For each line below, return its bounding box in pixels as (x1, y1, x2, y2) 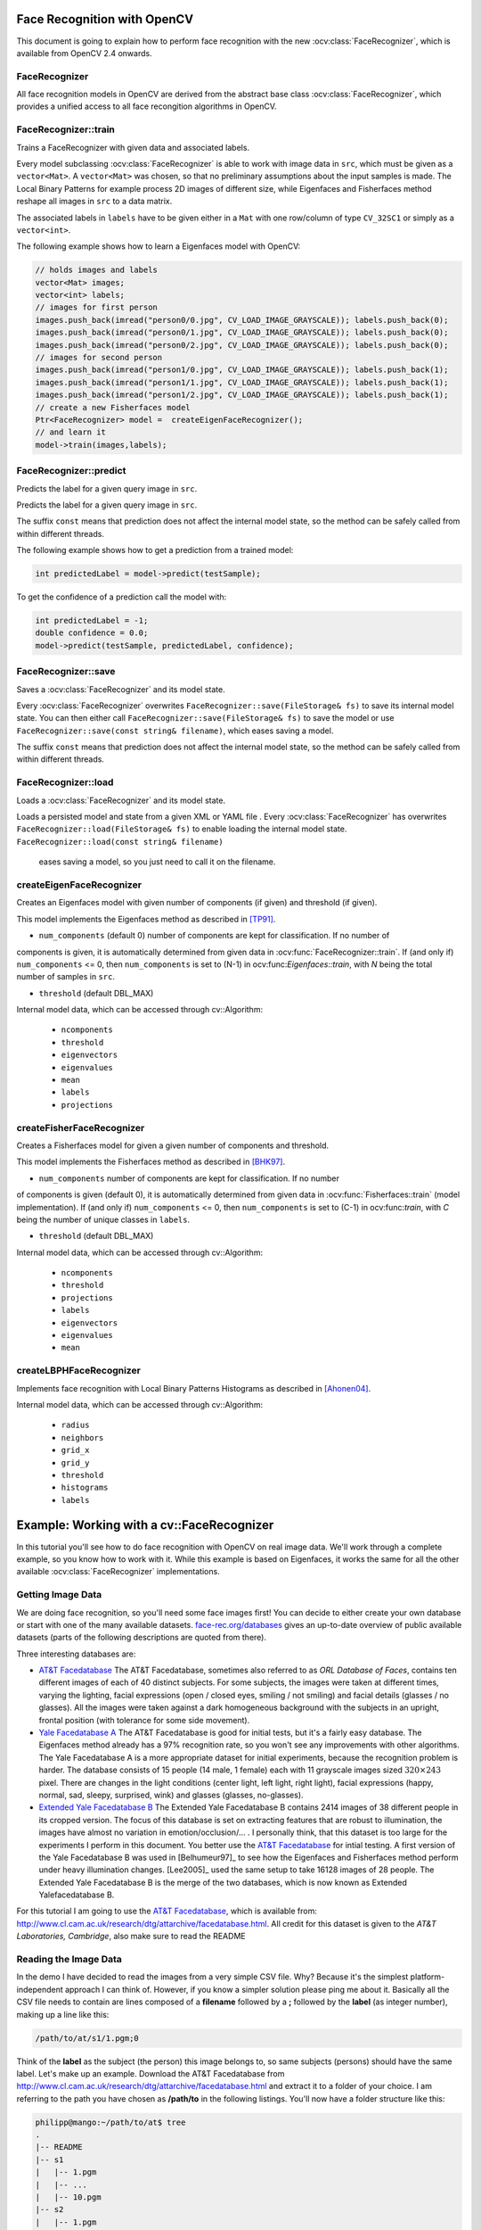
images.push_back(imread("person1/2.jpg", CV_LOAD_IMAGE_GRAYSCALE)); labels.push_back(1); (35, 390, 449, 401)
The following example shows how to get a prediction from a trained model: (16, 545, 294, 556)
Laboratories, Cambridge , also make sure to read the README (16, 1931, 246, 1942)
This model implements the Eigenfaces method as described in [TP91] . (16, 913, 276, 924)
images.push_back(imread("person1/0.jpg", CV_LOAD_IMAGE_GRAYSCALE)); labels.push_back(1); (35, 365, 449, 375)
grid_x (61, 1445, 90, 1456)
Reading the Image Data (16, 1953, 122, 1966)
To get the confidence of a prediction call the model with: (16, 591, 227, 602)
